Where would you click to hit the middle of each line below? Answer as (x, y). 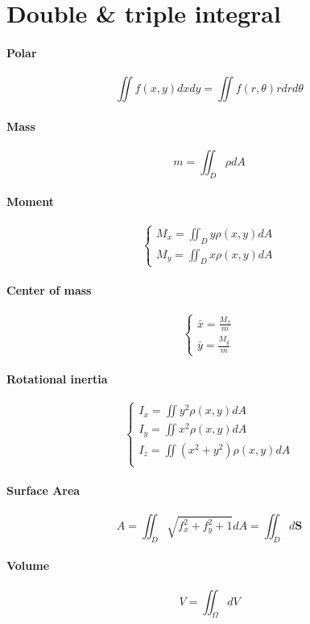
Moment (30, 201)
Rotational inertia (57, 378)
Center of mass (49, 290)
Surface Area (43, 490)
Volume (28, 565)
